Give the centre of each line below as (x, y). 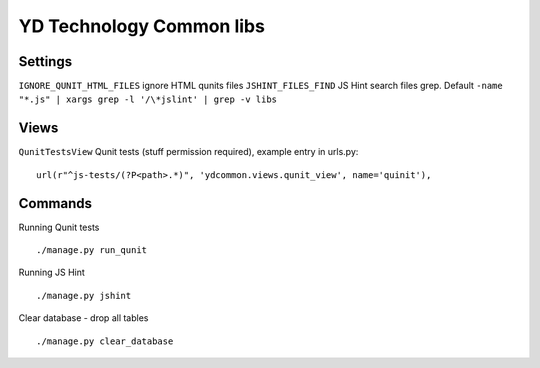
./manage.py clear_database (105, 341)
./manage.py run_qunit (92, 250)
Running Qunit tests (59, 227)
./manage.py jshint (84, 295)
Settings (45, 61)
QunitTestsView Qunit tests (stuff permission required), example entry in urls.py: (188, 152)
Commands (55, 203)
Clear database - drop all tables (83, 318)
